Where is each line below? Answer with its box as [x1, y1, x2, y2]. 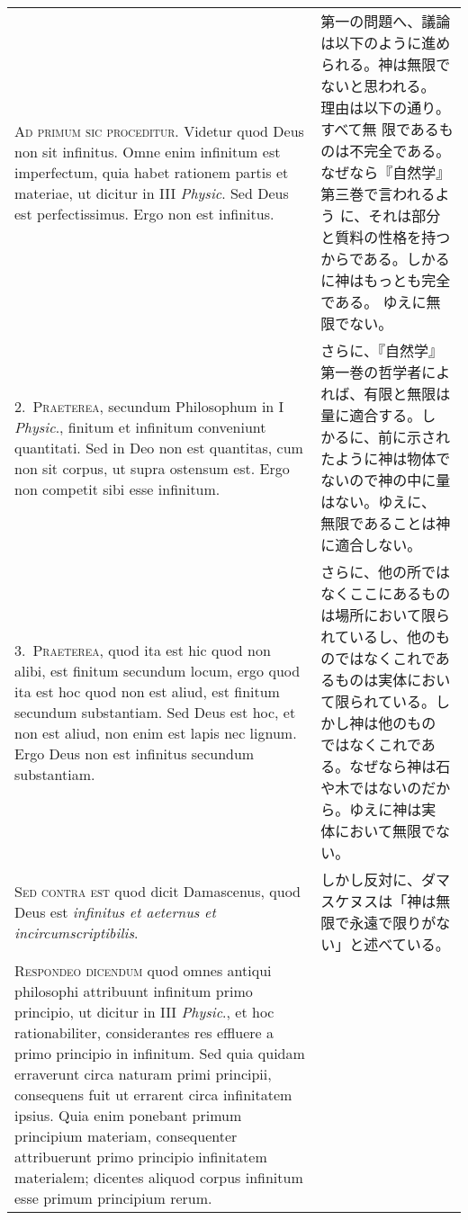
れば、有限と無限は [320, 383, 451, 404]
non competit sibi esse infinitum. [14, 478, 220, 499]
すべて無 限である [320, 119, 439, 139]
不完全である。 [349, 140, 451, 161]
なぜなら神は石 [349, 756, 451, 776]
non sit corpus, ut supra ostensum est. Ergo [14, 457, 290, 479]
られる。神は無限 [320, 54, 436, 75]
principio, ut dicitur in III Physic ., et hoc [14, 1001, 274, 1022]
